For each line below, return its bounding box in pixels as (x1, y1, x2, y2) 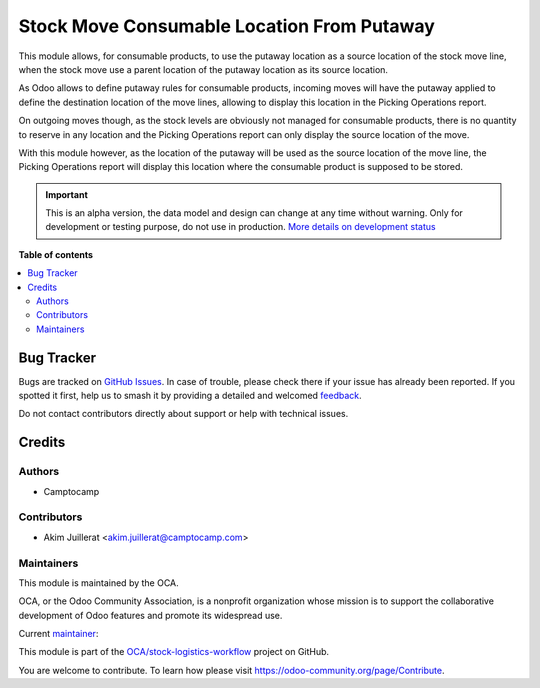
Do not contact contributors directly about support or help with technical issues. (18, 408, 349, 420)
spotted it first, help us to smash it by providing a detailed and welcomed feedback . (18, 390, 362, 402)
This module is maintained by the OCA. (18, 576, 179, 589)
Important (45, 188, 89, 200)
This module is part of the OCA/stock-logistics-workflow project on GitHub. (18, 646, 330, 658)
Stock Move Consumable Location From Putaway (18, 15, 435, 37)
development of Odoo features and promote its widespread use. (18, 609, 283, 621)
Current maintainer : (18, 628, 99, 640)
